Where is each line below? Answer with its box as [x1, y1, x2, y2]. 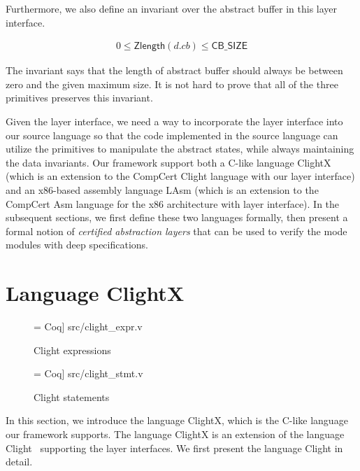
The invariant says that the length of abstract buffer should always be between [6, 63, 343, 78]
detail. [6, 454, 33, 469]
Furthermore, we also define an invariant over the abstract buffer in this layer [6, 1, 338, 15]
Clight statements [34, 389, 110, 404]
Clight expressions [34, 342, 111, 357]
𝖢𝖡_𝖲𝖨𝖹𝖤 [211, 41, 248, 52]
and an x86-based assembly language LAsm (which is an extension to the [6, 182, 319, 197]
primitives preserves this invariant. [6, 90, 153, 105]
